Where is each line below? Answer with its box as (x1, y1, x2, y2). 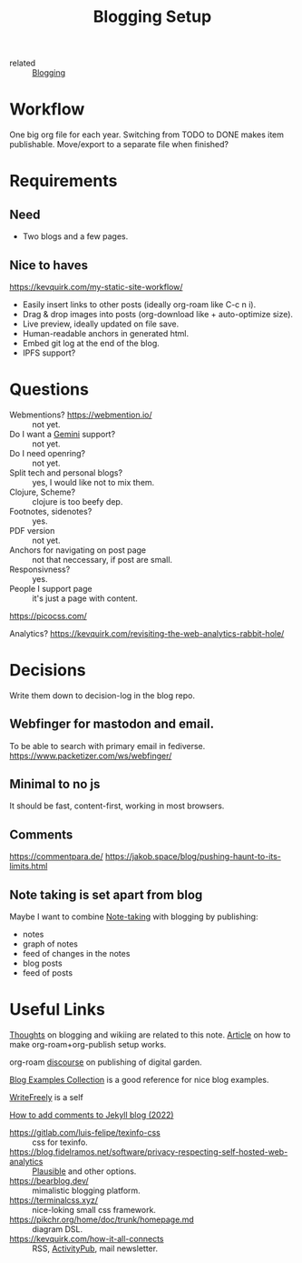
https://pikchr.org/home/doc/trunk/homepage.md (9, 1214, 195, 1225)
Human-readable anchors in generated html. (22, 327, 189, 338)
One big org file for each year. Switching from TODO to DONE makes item (9, 129, 284, 140)
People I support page (9, 583, 93, 594)
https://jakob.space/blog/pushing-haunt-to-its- (104, 851, 281, 862)
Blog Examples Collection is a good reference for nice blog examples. (9, 1075, 269, 1085)
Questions (9, 379, 89, 400)
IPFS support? (22, 347, 76, 358)
